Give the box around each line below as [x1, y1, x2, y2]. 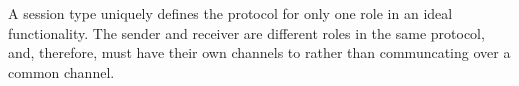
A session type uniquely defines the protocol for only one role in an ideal [8, 3, 453, 23]
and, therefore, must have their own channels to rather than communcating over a [8, 42, 511, 63]
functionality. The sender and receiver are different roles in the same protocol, [8, 22, 485, 43]
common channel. [8, 61, 115, 82]
